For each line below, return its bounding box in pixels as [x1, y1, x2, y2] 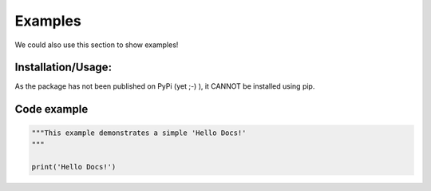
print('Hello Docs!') [31, 162, 117, 171]
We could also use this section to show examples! [14, 40, 179, 50]
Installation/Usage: [14, 61, 112, 74]
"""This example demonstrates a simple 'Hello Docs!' [31, 129, 247, 137]
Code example [14, 102, 89, 116]
